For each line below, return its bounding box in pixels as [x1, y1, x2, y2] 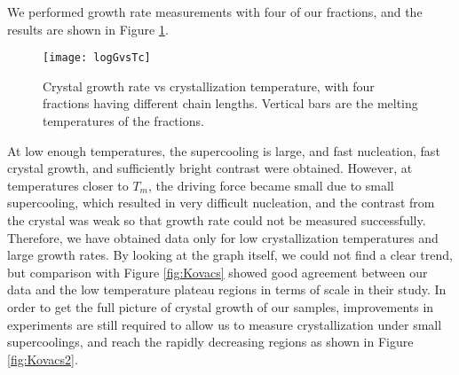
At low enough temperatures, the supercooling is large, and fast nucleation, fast [7, 141, 440, 160]
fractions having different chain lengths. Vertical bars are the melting [43, 94, 418, 113]
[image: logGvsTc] [43, 51, 151, 65]
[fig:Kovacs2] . [7, 349, 78, 368]
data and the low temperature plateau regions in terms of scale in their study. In [7, 280, 447, 299]
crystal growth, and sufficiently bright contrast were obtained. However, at [7, 159, 413, 177]
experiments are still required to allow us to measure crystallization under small [7, 315, 442, 333]
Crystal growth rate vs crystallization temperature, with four [43, 76, 375, 95]
